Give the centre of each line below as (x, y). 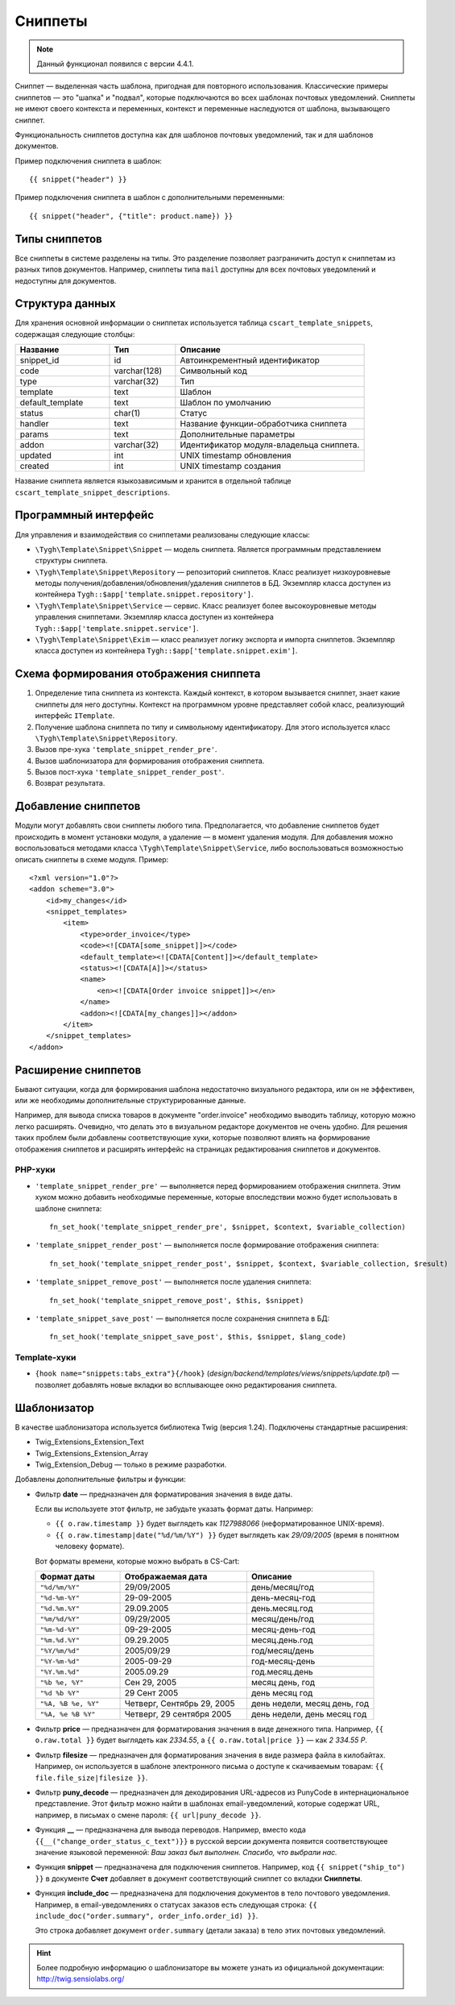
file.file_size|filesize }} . (91, 1778)
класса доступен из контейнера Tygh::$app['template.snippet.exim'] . (166, 651)
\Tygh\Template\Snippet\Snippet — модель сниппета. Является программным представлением (208, 549)
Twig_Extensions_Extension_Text (89, 1442)
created (35, 466)
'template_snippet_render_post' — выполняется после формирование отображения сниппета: (207, 1245)
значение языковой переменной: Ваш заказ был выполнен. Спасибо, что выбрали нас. (186, 1852)
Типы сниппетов (58, 239)
